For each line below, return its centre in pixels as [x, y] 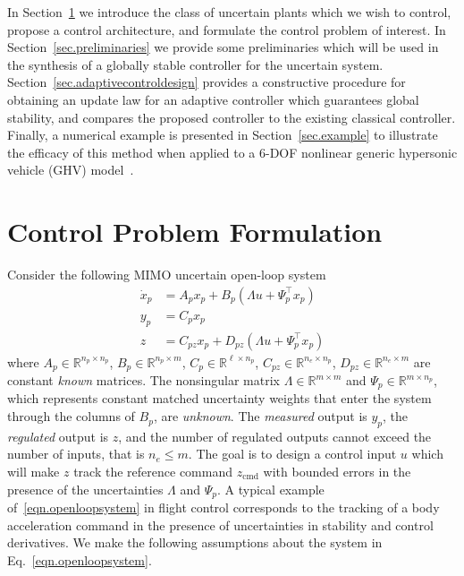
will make [34, 472]
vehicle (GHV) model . [71, 170]
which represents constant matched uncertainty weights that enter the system [219, 398]
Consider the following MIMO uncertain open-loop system [167, 275]
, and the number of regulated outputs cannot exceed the [275, 436]
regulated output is [58, 436]
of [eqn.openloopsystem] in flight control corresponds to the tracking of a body [224, 507]
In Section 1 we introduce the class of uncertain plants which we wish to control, [229, 12]
